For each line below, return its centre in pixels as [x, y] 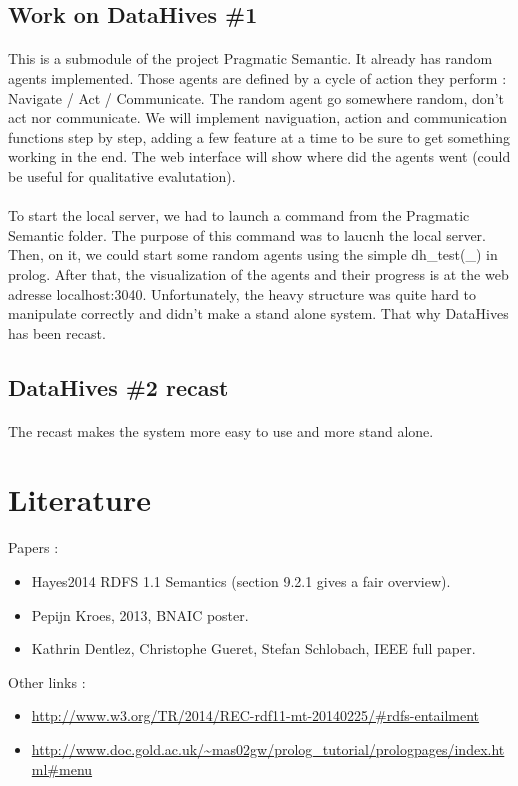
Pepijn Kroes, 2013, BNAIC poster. [140, 614]
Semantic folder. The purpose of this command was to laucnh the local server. [247, 234]
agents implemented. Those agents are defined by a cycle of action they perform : [257, 77]
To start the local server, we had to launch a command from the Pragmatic [239, 215]
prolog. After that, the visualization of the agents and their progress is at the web [258, 273]
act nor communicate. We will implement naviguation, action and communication [257, 117]
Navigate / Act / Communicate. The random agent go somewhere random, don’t [256, 97]
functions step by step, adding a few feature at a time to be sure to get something [259, 136]
